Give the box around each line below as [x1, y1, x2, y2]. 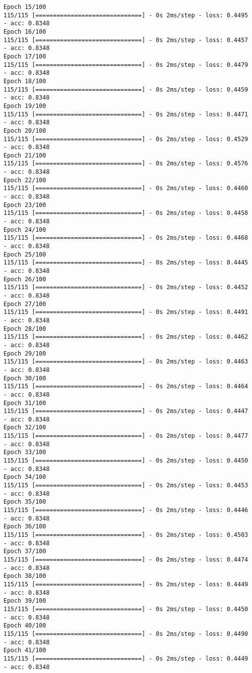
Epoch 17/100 [3, 52, 46, 60]
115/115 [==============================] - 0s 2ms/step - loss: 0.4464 [3, 383, 248, 390]
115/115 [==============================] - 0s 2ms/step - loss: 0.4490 [3, 630, 248, 637]
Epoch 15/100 [3, 3, 46, 10]
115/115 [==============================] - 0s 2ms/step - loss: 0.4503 [3, 531, 248, 538]
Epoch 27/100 [3, 300, 46, 308]
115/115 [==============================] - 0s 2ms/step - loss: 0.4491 [3, 309, 248, 316]
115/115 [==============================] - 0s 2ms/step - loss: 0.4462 [3, 333, 248, 341]
